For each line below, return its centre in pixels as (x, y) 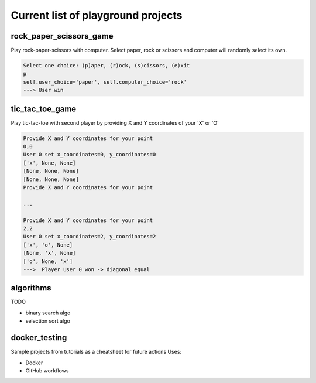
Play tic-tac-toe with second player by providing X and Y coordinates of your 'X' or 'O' (115, 122)
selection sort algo (48, 321)
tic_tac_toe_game (44, 109)
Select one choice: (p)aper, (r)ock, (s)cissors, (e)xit (107, 66)
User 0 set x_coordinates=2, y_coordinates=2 (90, 237)
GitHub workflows (47, 370)
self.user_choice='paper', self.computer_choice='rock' (105, 82)
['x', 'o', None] (48, 245)
